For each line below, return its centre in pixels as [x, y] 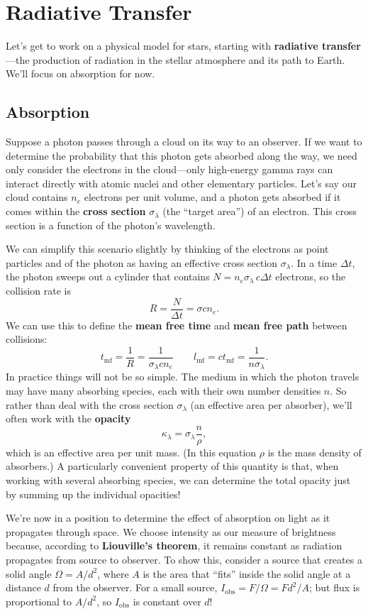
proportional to [39, 601]
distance [23, 587]
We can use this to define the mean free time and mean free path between [177, 325]
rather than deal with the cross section [90, 404]
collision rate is [38, 291]
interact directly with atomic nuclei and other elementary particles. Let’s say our [181, 183]
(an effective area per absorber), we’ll [271, 404]
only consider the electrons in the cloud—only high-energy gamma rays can [169, 169]
